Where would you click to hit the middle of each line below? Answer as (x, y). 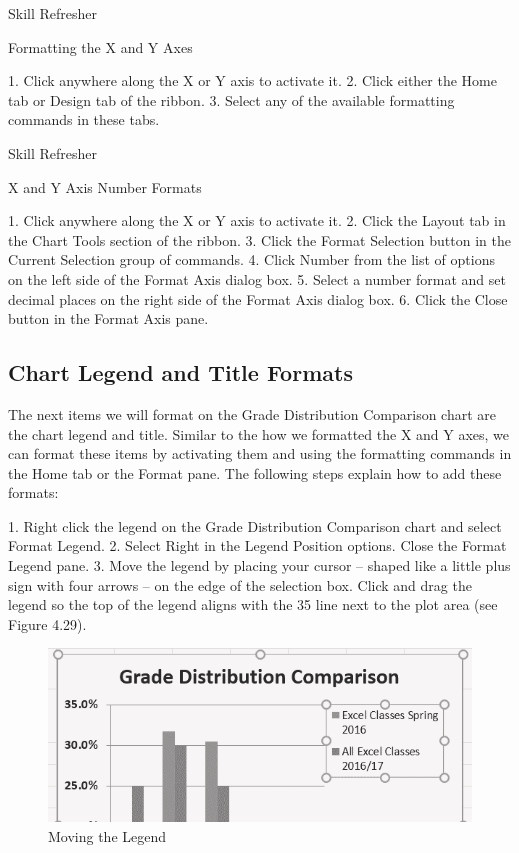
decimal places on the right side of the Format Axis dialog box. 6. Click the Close (258, 298)
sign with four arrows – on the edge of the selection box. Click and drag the (240, 584)
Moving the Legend (107, 835)
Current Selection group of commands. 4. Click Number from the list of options (251, 259)
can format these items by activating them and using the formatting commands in (260, 453)
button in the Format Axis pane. (108, 318)
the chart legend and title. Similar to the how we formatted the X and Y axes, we (259, 433)
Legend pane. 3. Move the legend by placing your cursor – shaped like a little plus (259, 565)
